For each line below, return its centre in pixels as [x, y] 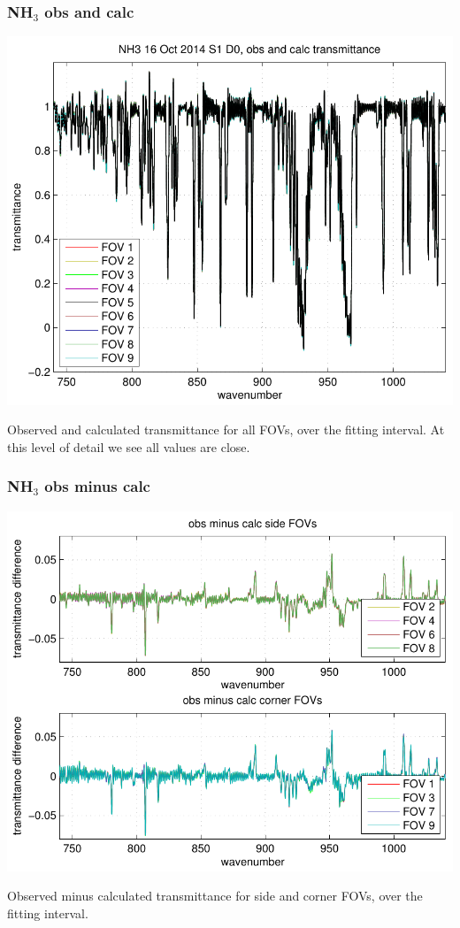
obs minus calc [97, 486]
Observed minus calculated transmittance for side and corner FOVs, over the [215, 896]
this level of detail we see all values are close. [129, 446]
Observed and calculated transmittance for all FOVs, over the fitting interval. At [226, 429]
